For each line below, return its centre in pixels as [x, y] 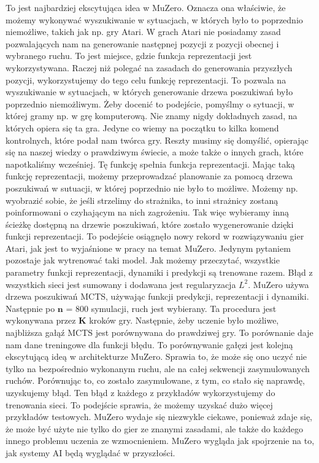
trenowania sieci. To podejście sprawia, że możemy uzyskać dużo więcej [139, 404]
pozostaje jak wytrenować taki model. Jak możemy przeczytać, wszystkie [143, 260]
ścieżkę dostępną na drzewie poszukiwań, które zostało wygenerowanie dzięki [150, 224]
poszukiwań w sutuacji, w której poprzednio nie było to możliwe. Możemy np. [152, 188]
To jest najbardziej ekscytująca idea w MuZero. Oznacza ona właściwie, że [146, 7]
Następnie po [30, 308]
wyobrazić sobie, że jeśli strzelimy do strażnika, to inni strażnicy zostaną [142, 200]
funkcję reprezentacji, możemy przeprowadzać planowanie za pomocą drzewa [149, 176]
